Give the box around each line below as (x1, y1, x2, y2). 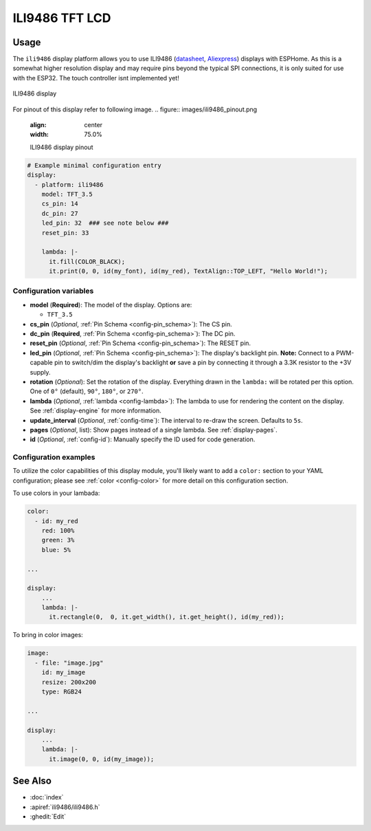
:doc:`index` (30, 793, 64, 801)
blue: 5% (41, 546, 71, 553)
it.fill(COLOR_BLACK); (49, 258, 126, 265)
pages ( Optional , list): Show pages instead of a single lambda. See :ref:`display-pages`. (30, 425, 278, 434)
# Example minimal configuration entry (27, 162, 161, 169)
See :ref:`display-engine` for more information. (30, 406, 161, 415)
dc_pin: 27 (41, 210, 78, 217)
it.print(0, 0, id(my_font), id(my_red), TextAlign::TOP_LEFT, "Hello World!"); (49, 267, 328, 275)
